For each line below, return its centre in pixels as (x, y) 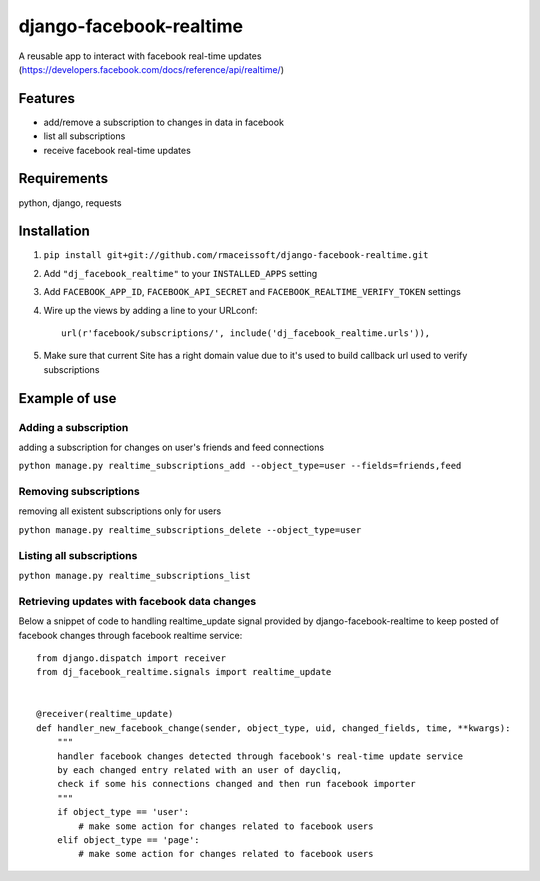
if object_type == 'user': (123, 812)
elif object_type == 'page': (128, 840)
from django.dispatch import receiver (131, 658)
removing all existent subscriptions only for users (120, 511)
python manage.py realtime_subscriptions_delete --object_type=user (190, 529)
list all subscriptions (84, 136)
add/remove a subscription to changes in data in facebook (164, 122)
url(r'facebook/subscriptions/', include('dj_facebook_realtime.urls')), (246, 333)
